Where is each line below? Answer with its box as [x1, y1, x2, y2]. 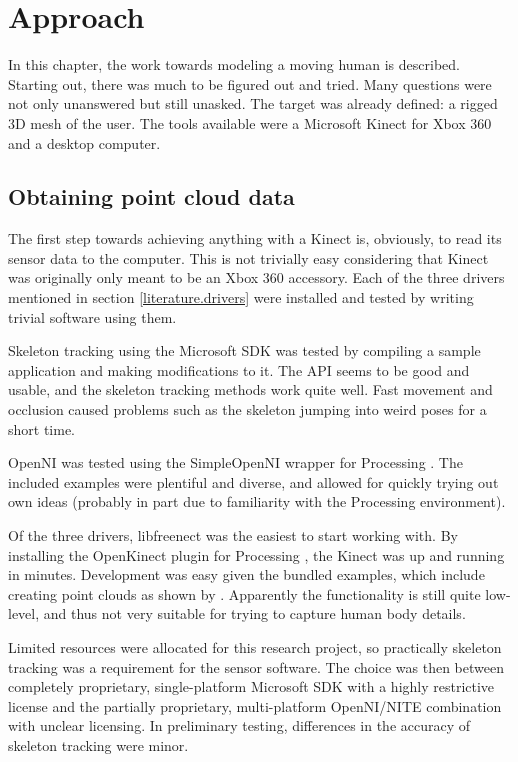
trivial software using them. [8, 306, 177, 327]
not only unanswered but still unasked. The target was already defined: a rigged [8, 93, 498, 114]
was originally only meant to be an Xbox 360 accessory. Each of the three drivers [8, 267, 505, 288]
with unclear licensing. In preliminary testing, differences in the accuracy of [8, 715, 471, 736]
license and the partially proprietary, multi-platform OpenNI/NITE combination [8, 695, 502, 716]
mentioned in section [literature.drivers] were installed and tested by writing [8, 287, 474, 308]
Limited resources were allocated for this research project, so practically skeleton [8, 636, 502, 657]
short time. [8, 418, 76, 439]
